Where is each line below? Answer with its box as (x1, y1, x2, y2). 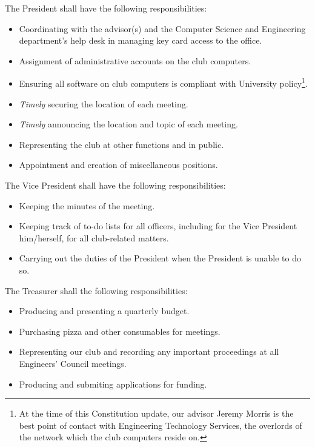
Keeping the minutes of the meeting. (19, 199, 155, 212)
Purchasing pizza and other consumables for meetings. (19, 324, 220, 337)
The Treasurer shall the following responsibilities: (5, 284, 188, 297)
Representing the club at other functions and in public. (19, 138, 224, 150)
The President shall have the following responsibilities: (5, 2, 207, 14)
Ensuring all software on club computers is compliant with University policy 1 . (19, 75, 308, 90)
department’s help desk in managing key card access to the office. (19, 34, 262, 47)
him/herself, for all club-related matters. (19, 231, 169, 244)
